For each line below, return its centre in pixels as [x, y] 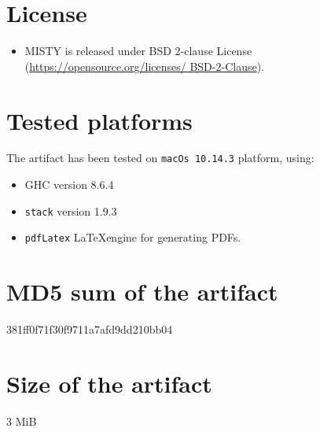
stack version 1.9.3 [71, 210]
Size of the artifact [109, 383]
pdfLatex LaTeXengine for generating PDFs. [133, 237]
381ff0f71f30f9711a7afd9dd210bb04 [90, 329]
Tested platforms [99, 120]
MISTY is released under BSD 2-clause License [138, 51]
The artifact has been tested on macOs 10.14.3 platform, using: [160, 158]
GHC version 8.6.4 [69, 185]
